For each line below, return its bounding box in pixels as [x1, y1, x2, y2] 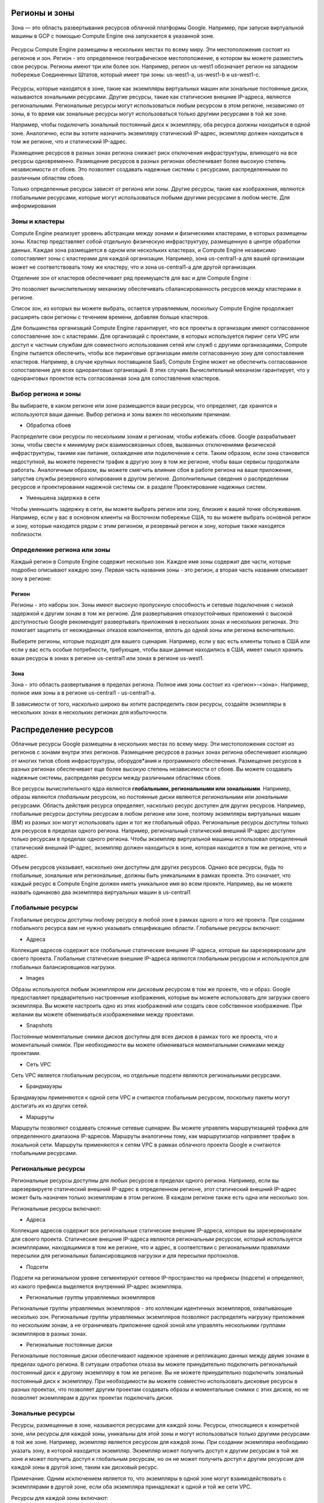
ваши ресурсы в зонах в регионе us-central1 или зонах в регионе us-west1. [11, 654, 204, 661]
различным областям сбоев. [11, 174, 85, 182]
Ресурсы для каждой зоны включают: [11, 1494, 109, 1501]
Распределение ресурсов [11, 724, 114, 735]
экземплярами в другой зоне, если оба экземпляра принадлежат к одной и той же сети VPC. [11, 1483, 252, 1490]
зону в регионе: [11, 575, 52, 582]
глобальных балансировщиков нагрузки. [11, 963, 116, 970]
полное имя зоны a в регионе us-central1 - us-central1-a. [11, 689, 156, 697]
